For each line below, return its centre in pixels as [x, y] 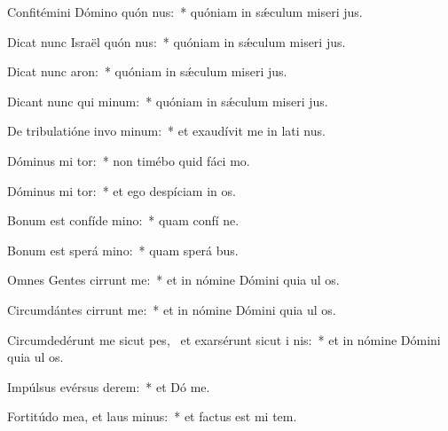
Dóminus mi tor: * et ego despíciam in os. [122, 190]
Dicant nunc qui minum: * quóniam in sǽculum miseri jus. [168, 101]
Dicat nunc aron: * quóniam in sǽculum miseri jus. [147, 71]
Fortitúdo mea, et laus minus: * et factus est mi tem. [152, 416]
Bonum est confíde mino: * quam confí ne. [123, 220]
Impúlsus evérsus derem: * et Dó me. [109, 386]
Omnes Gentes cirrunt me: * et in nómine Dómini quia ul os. [173, 280]
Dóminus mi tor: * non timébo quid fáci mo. [129, 160]
